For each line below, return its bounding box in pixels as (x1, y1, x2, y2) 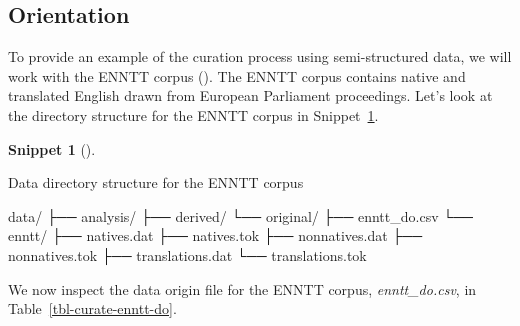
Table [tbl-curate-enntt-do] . (8, 298, 177, 319)
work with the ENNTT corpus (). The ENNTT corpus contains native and (8, 65, 466, 86)
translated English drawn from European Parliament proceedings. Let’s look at (8, 85, 493, 106)
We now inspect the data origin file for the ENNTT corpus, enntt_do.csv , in (8, 278, 477, 299)
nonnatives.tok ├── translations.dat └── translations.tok (8, 244, 367, 265)
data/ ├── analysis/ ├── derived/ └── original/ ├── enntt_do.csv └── (8, 205, 473, 226)
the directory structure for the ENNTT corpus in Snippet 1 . (8, 104, 379, 125)
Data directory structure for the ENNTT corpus (8, 172, 304, 193)
